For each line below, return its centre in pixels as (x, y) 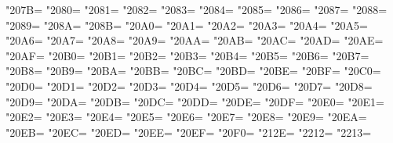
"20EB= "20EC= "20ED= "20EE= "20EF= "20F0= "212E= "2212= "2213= (189, 132)
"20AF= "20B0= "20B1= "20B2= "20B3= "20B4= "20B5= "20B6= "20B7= (187, 55)
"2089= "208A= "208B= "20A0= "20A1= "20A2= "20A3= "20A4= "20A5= (187, 25)
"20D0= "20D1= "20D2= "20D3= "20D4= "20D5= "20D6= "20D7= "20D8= (189, 86)
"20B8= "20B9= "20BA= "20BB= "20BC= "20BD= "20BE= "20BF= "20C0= (193, 71)
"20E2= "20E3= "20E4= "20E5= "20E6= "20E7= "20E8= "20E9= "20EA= (186, 117)
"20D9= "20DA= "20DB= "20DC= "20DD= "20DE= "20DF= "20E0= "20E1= (195, 101)
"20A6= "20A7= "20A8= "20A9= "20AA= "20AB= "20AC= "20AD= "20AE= (195, 40)
